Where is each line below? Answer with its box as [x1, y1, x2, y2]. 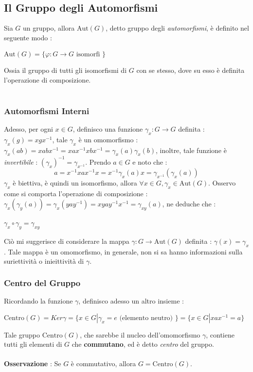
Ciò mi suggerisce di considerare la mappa [4, 236, 129, 246]
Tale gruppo [4, 329, 40, 339]
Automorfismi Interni [4, 104, 90, 117]
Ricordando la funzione [4, 296, 73, 306]
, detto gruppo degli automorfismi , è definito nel [106, 23, 249, 33]
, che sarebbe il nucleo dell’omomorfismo [80, 329, 200, 339]
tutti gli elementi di [4, 339, 62, 349]
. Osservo [208, 177, 236, 187]
